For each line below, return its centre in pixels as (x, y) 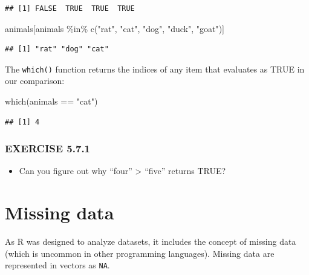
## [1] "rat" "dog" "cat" (57, 49)
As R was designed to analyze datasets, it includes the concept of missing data (151, 241)
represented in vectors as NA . (57, 265)
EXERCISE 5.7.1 (48, 148)
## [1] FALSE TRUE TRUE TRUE (70, 8)
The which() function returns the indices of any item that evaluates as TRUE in (155, 69)
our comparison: (35, 81)
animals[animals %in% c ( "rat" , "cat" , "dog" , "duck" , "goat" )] (115, 28)
